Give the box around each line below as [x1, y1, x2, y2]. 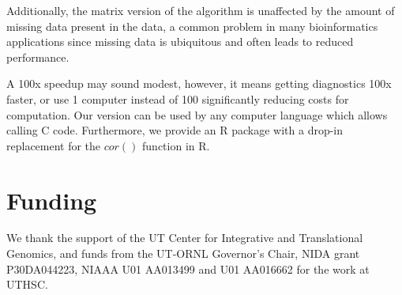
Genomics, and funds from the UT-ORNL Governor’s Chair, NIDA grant [6, 245, 360, 262]
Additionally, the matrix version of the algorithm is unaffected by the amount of [6, 2, 395, 18]
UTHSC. [6, 276, 48, 293]
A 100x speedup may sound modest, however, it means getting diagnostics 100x [6, 75, 392, 92]
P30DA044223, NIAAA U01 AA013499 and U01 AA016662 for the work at [6, 260, 370, 277]
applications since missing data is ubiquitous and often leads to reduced [6, 33, 354, 50]
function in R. [142, 137, 210, 153]
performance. [6, 48, 70, 65]
